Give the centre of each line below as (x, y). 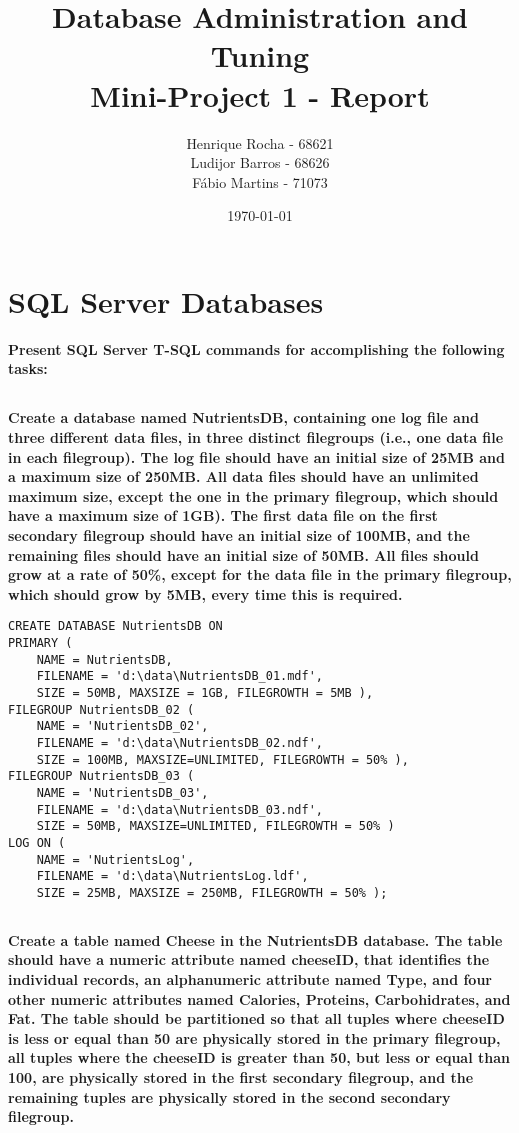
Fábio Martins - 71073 (260, 181)
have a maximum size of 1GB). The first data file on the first (223, 515)
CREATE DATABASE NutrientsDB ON (115, 626)
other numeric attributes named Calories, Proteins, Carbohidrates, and (259, 998)
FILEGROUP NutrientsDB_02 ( (101, 709)
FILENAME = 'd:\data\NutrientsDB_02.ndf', (179, 742)
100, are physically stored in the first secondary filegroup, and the (241, 1077)
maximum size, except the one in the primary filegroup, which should (253, 495)
